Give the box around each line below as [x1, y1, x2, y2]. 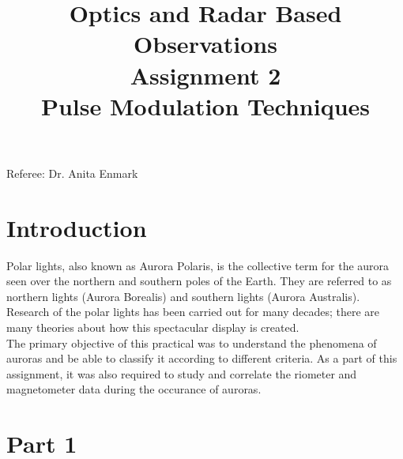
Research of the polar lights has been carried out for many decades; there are [6, 303, 380, 320]
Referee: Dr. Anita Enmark [6, 164, 138, 181]
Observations [134, 28, 277, 60]
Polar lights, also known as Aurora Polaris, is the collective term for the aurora [6, 257, 390, 273]
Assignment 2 [130, 58, 281, 91]
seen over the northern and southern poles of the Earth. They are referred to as [6, 273, 392, 289]
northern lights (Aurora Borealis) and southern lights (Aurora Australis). [6, 288, 360, 304]
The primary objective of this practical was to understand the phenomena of [6, 334, 377, 351]
